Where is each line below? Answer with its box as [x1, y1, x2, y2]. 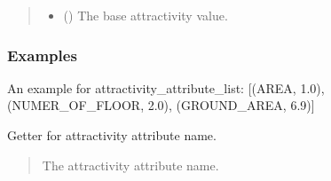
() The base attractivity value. [63, 6, 228, 24]
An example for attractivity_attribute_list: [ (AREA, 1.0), [7, 78, 325, 97]
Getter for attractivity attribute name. [7, 126, 217, 144]
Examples [7, 43, 77, 66]
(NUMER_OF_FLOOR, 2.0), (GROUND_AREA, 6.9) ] [7, 96, 315, 114]
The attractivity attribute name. [42, 155, 219, 174]
